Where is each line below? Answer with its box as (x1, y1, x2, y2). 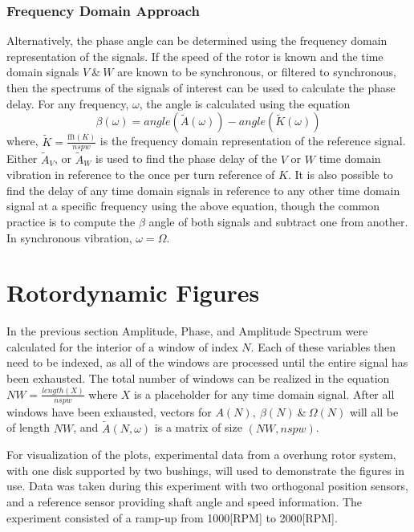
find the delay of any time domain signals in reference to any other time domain (6, 181, 400, 198)
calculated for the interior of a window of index (6, 338, 238, 355)
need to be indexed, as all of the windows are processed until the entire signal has (6, 354, 408, 371)
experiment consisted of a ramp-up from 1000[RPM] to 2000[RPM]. (6, 509, 338, 526)
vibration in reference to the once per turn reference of (6, 166, 275, 183)
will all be (349, 403, 399, 420)
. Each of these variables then (250, 338, 396, 355)
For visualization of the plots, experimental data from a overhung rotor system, (6, 446, 396, 463)
